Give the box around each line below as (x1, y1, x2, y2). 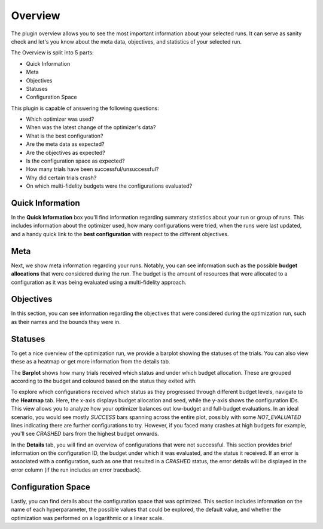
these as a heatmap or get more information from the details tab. (11, 358, 170, 365)
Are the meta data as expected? (26, 140, 105, 148)
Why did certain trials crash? (26, 174, 97, 181)
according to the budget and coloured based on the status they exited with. (11, 377, 197, 384)
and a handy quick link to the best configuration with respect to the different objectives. (11, 230, 229, 237)
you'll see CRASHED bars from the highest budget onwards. (11, 430, 159, 438)
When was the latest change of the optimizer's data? (26, 124, 156, 131)
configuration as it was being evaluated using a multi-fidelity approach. (11, 279, 187, 286)
